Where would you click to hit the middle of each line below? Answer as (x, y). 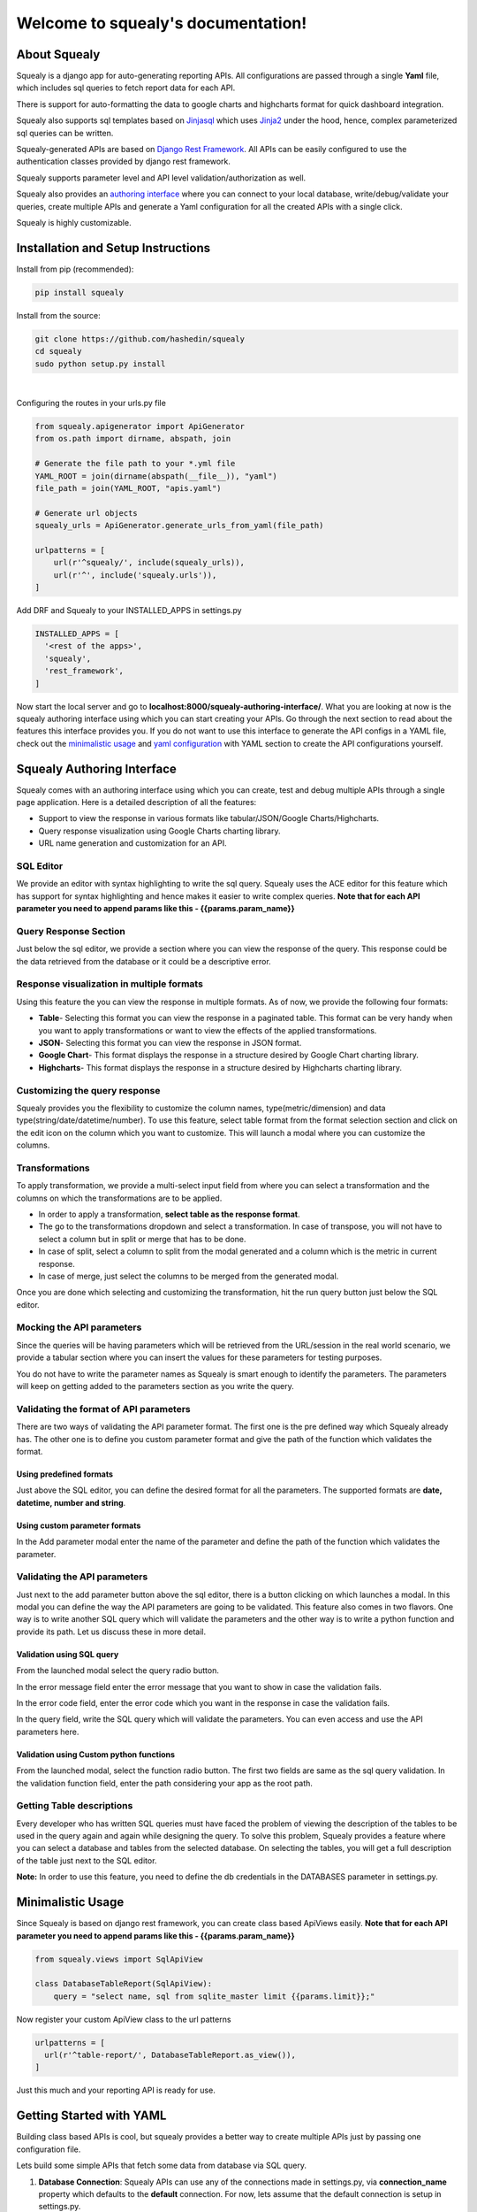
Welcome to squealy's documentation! (162, 23)
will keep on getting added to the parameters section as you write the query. (155, 1386)
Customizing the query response (88, 1090)
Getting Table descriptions (75, 1806)
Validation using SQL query (68, 1654)
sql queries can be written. (65, 133)
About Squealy (58, 54)
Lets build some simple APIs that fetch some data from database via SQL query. (161, 2166)
